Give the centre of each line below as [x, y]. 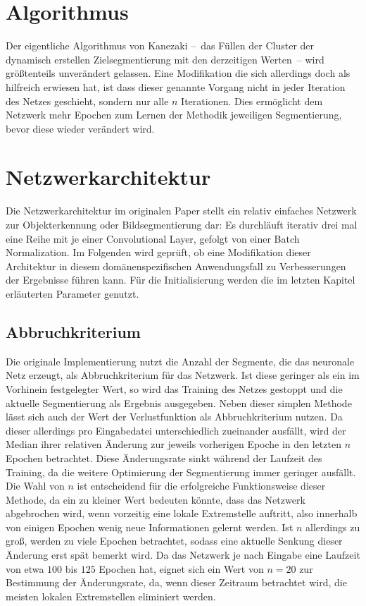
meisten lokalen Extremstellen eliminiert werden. [111, 596]
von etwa [25, 568]
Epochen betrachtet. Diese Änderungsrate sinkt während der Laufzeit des [164, 457]
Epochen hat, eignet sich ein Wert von [181, 568]
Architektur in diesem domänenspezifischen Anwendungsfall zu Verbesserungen [176, 266]
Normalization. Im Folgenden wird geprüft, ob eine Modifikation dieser [158, 252]
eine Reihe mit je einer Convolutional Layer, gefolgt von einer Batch [153, 238]
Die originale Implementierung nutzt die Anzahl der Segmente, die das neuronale [180, 361]
